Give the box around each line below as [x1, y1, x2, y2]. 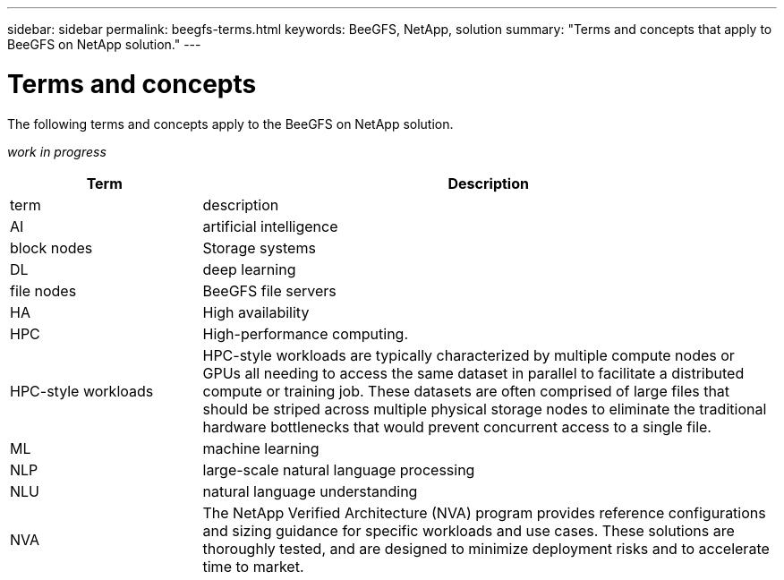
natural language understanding [202, 482, 418, 500]
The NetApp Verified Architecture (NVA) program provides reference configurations [202, 503, 766, 522]
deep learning [202, 260, 296, 278]
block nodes [10, 238, 93, 257]
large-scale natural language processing [202, 460, 475, 479]
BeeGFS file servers [202, 281, 337, 300]
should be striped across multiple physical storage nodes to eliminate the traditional [202, 399, 767, 418]
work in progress [7, 143, 107, 159]
